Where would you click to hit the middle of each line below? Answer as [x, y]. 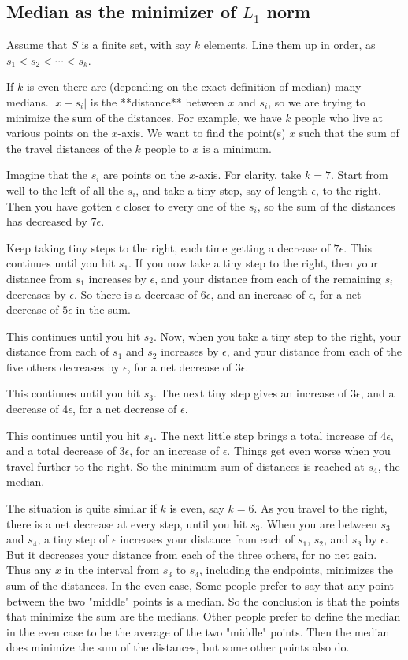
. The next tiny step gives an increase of [250, 393]
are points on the [145, 175]
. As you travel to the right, [321, 508]
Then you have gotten [59, 205]
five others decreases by [63, 366]
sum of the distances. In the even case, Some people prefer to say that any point [200, 585]
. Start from [359, 175]
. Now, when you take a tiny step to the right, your [278, 336]
